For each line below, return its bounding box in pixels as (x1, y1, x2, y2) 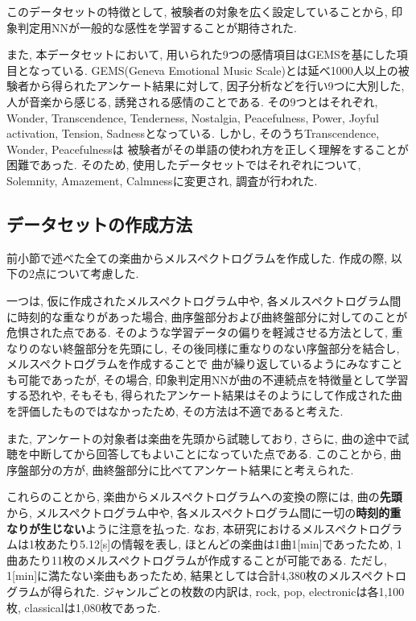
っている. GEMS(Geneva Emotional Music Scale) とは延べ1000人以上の (39, 61, 398, 78)
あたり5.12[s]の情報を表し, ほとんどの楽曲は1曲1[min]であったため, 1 (45, 536, 402, 553)
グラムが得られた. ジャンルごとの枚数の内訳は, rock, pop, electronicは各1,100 (6, 583, 405, 600)
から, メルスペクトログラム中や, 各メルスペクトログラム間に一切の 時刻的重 (6, 504, 402, 521)
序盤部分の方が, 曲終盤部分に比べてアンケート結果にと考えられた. (6, 461, 354, 478)
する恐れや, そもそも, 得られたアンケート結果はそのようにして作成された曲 (6, 387, 402, 404)
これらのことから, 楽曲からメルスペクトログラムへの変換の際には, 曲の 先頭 (6, 488, 402, 505)
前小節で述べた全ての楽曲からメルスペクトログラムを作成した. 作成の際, (6, 249, 388, 266)
